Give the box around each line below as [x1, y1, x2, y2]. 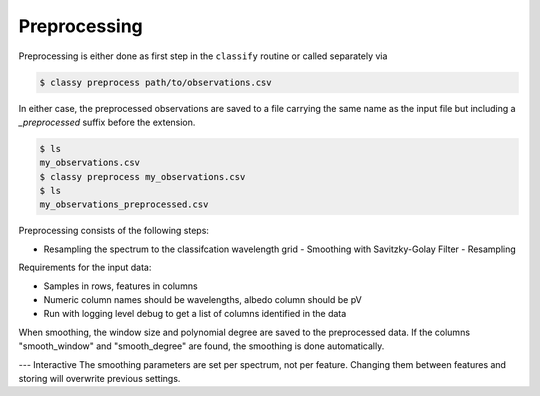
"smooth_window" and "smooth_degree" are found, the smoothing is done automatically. [18, 340, 385, 352]
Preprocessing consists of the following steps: [18, 225, 210, 237]
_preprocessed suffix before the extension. [18, 116, 196, 128]
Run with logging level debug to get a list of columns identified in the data [43, 308, 347, 320]
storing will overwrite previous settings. [18, 372, 181, 384]
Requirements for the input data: [18, 261, 152, 274]
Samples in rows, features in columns [43, 280, 199, 292]
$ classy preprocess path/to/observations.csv [39, 76, 272, 88]
